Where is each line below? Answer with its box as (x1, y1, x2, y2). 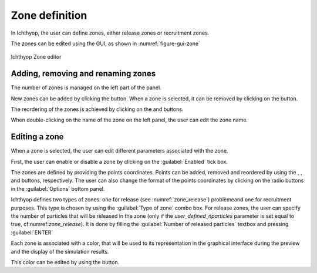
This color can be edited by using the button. (11, 259, 120, 265)
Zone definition (11, 9, 87, 22)
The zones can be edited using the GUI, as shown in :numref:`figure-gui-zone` (11, 40, 201, 47)
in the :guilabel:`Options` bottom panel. (11, 185, 105, 192)
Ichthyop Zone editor (11, 53, 62, 60)
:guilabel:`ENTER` (11, 229, 53, 236)
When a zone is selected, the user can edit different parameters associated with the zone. (11, 147, 228, 154)
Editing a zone (11, 132, 64, 142)
